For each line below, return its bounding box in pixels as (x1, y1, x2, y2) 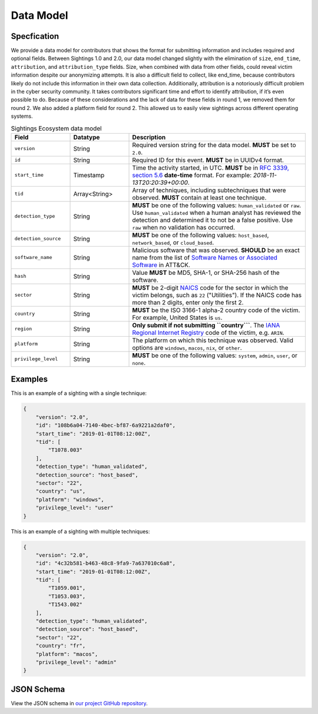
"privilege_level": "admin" (35, 659, 117, 665)
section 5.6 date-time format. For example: (132, 171, 252, 179)
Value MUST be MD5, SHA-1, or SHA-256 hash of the (132, 268, 280, 277)
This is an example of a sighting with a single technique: (11, 390, 147, 397)
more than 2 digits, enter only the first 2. (132, 298, 244, 306)
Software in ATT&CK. (132, 261, 191, 269)
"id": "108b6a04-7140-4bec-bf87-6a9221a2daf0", (35, 422, 176, 429)
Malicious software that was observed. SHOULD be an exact (132, 246, 300, 254)
